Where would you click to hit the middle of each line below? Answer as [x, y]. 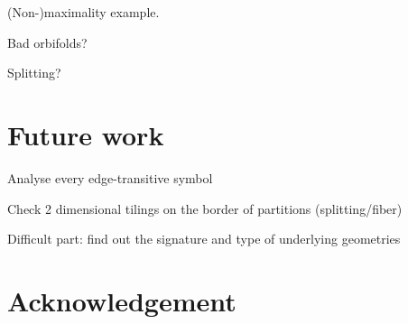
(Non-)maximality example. [83, 12]
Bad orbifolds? [47, 42]
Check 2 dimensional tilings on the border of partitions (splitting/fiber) [205, 208]
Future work [86, 134]
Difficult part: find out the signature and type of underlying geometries [204, 239]
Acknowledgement [122, 300]
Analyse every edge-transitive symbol [110, 177]
